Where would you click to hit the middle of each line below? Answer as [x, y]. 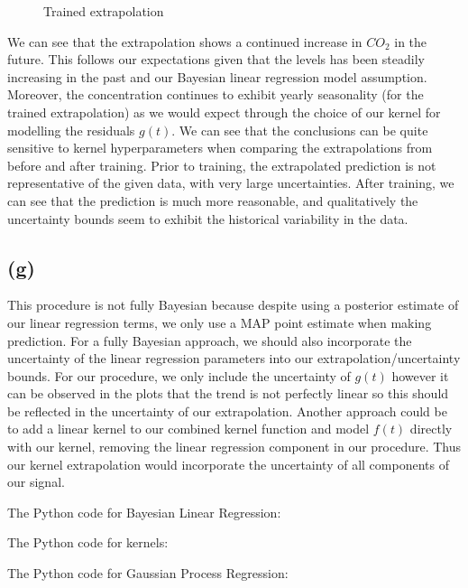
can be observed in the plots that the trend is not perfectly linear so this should [228, 393]
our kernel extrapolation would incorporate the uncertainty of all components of [228, 464]
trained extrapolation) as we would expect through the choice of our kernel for [224, 112]
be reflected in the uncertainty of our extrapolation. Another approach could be [227, 411]
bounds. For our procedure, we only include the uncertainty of [179, 375]
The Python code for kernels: [88, 542]
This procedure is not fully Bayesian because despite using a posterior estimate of [233, 305]
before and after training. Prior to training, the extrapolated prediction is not [222, 165]
